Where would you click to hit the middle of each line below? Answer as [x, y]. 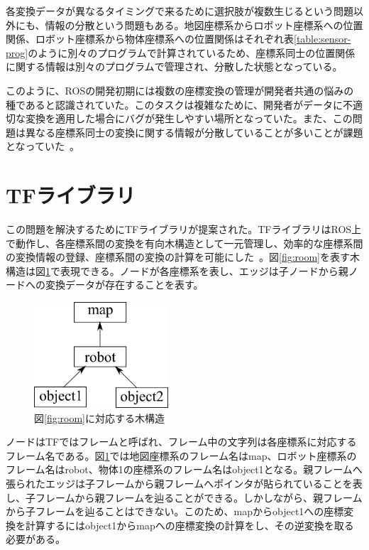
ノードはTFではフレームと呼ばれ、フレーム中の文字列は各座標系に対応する [181, 442]
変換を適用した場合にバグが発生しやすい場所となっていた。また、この [189, 118]
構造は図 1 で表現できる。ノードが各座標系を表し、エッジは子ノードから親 [177, 270]
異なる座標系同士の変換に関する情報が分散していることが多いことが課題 [194, 132]
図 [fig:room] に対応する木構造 [100, 417]
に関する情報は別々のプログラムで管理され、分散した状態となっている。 [174, 66]
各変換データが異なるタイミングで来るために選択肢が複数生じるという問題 [180, 11]
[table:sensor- [323, 39]
